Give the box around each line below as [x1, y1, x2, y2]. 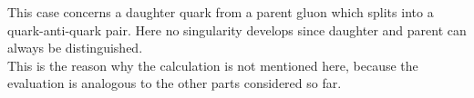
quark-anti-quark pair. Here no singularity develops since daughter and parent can [7, 20, 467, 39]
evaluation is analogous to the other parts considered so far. [7, 73, 342, 93]
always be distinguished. [7, 38, 143, 57]
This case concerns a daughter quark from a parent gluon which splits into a [7, 3, 434, 21]
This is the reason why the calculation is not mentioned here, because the [7, 55, 418, 74]
